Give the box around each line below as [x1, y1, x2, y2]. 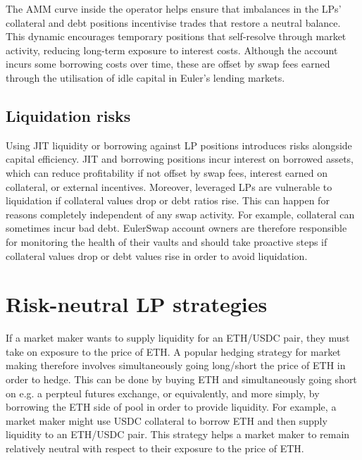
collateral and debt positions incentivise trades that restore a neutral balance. [6, 15, 341, 30]
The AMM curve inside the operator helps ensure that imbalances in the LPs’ [6, 1, 342, 15]
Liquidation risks [6, 104, 131, 126]
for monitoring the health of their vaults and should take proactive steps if [6, 234, 327, 249]
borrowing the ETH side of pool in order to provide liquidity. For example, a [6, 399, 337, 414]
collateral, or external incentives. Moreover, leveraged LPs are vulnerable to [6, 179, 332, 194]
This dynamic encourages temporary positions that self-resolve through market [6, 29, 347, 44]
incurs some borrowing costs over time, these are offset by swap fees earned [6, 56, 330, 71]
